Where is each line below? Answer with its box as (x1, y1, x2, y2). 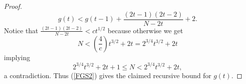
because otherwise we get (108, 25, 183, 35)
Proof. (4, 1, 22, 11)
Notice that (4, 25, 38, 35)
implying (4, 52, 30, 62)
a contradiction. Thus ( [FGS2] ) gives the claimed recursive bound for (4, 70, 212, 80)
